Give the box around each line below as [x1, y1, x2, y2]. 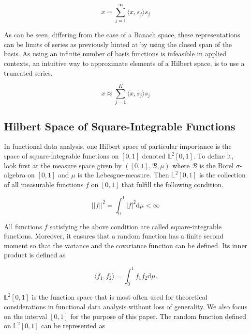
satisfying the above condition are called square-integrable [49, 221, 221, 231]
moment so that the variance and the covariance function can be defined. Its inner [4, 240, 248, 250]
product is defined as [4, 250, 66, 260]
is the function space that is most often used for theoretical [31, 292, 207, 302]
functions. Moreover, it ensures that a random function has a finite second [4, 231, 224, 241]
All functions [4, 221, 42, 231]
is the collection [199, 170, 246, 180]
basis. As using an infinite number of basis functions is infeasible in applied [4, 48, 227, 59]
